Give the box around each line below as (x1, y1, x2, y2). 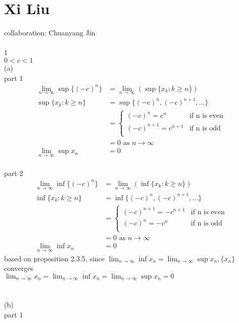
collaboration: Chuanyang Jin (4, 27, 95, 38)
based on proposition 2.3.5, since (4, 253, 105, 263)
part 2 (4, 167, 23, 178)
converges (4, 263, 34, 273)
